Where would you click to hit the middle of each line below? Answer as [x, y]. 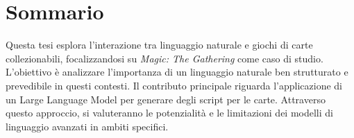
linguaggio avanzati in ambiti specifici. [87, 126]
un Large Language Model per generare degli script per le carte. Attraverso [166, 99]
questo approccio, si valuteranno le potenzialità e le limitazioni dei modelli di [169, 113]
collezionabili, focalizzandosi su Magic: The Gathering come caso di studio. [165, 58]
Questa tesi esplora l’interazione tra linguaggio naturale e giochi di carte [159, 45]
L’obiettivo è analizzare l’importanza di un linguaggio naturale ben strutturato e [177, 72]
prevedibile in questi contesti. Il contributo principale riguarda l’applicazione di [174, 85]
